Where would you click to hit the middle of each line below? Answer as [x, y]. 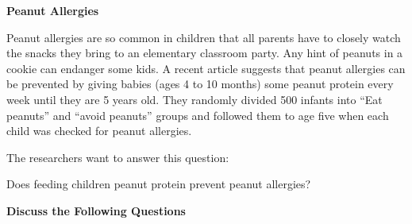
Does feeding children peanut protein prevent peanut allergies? [159, 184]
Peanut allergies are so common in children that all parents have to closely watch [204, 37]
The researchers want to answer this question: [118, 157]
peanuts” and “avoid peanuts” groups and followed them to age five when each [198, 115]
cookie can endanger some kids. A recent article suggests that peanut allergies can [206, 68]
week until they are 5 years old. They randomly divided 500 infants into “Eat [194, 99]
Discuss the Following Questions [96, 210]
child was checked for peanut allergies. [99, 131]
